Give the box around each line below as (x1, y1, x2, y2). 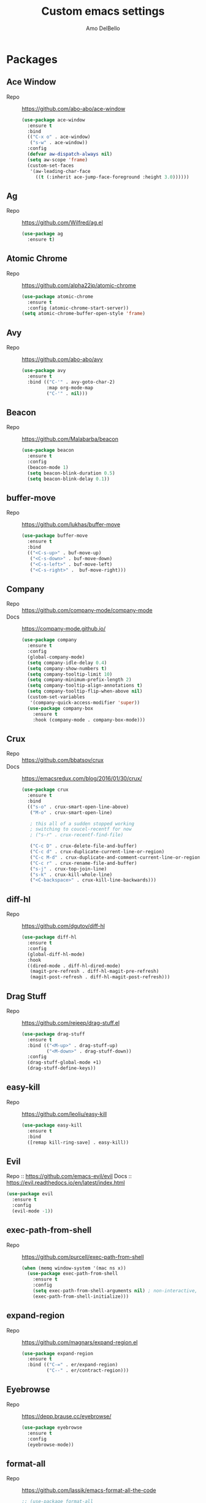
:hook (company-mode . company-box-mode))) (32, 717, 146, 723)
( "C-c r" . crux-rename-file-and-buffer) (29, 860, 137, 866)
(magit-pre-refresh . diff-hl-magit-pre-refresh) (29, 968, 159, 975)
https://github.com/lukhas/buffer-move (21, 521, 121, 528)
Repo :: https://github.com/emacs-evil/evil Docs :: (6, 1173, 132, 1180)
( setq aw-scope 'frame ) (27, 156, 88, 163)
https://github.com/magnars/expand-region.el (21, 1338, 138, 1346)
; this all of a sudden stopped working (29, 820, 135, 827)
